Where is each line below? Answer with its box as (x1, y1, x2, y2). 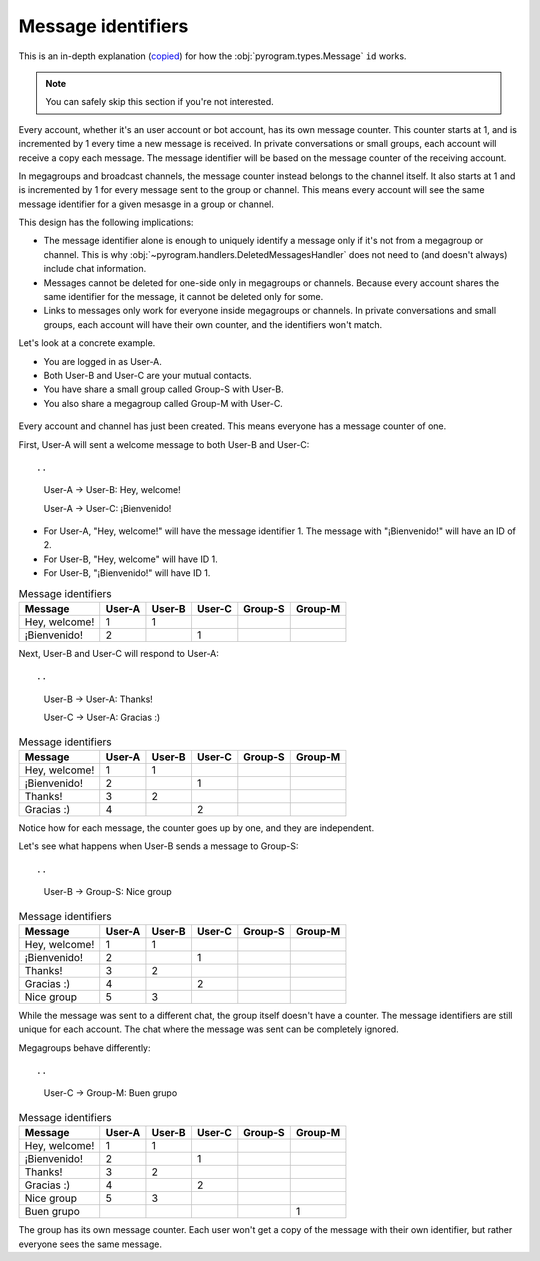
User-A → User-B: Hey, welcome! (43, 484, 181, 496)
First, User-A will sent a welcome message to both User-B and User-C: (18, 438, 310, 450)
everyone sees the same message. (18, 1238, 162, 1250)
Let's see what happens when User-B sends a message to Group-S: (18, 840, 299, 852)
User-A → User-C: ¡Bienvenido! (43, 502, 172, 514)
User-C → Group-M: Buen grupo (43, 1087, 178, 1099)
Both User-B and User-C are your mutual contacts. (43, 369, 252, 381)
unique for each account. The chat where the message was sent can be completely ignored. (18, 1023, 399, 1035)
